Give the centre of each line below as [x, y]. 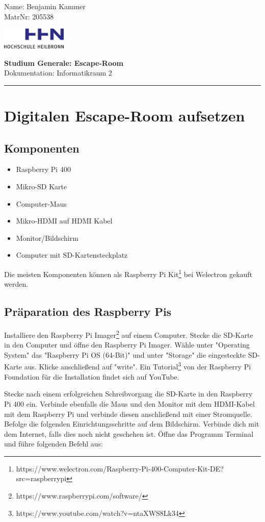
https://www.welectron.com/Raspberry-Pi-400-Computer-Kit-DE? [120, 468]
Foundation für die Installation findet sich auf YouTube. [92, 376]
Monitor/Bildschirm [47, 238]
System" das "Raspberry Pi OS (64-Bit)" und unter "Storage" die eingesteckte [125, 354]
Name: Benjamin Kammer [45, 6]
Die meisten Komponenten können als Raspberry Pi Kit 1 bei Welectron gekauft [128, 273]
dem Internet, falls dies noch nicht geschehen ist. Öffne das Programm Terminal [129, 433]
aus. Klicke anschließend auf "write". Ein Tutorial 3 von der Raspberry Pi [138, 366]
